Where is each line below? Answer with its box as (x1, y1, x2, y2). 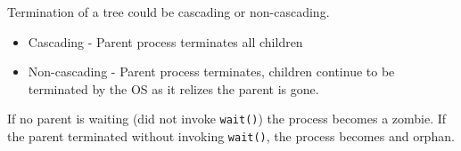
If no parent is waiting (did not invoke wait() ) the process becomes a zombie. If (7, 109, 447, 128)
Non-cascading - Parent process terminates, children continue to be (28, 62, 395, 81)
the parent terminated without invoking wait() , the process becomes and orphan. (7, 127, 455, 146)
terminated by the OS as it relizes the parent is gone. (28, 79, 319, 98)
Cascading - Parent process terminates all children (28, 32, 303, 51)
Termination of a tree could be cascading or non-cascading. (7, 3, 330, 20)
